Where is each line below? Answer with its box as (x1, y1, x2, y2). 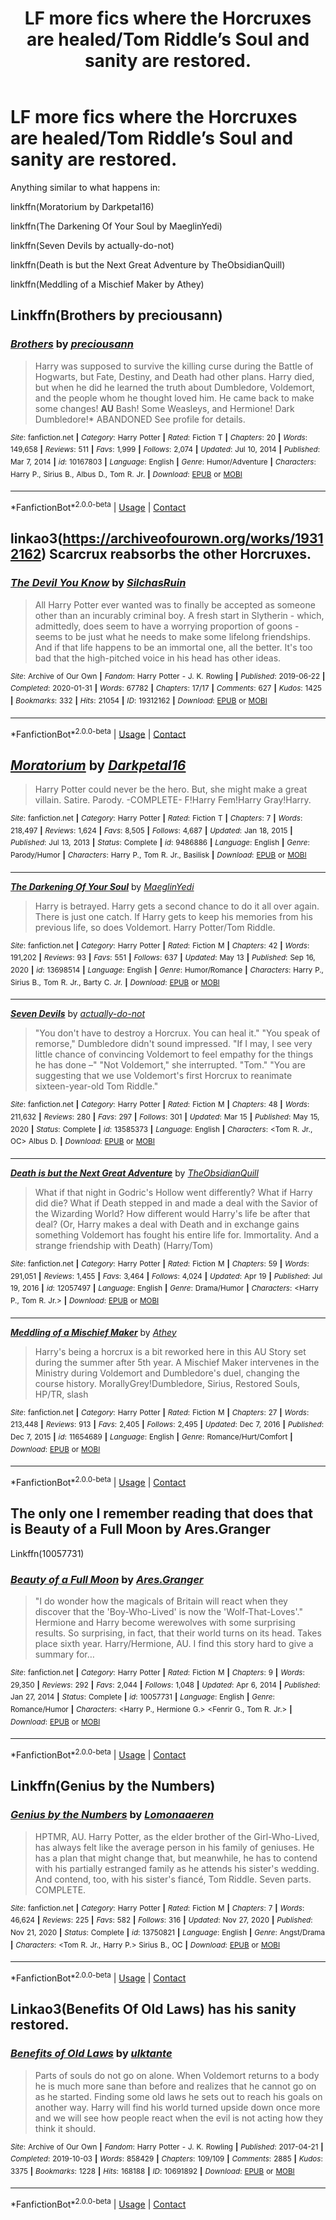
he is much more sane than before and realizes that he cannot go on (34, 2080, 317, 2092)
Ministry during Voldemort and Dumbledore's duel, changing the (34, 1367, 300, 1379)
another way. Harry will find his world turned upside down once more (34, 2101, 321, 2113)
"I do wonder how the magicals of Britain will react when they (34, 1595, 288, 1607)
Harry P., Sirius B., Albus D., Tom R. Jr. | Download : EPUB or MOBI (10, 469, 243, 479)
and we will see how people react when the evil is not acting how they (34, 2112, 324, 2124)
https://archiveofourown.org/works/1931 (62, 530, 324, 547)
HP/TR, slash (34, 1388, 89, 1400)
